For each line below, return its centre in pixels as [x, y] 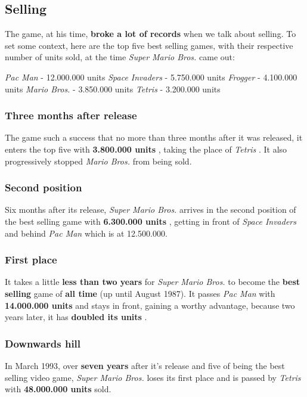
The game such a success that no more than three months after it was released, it [154, 137]
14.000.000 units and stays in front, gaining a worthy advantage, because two [150, 305]
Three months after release [71, 115]
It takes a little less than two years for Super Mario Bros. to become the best [153, 282]
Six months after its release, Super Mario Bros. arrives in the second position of [151, 210]
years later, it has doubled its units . [76, 317]
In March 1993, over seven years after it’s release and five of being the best [145, 365]
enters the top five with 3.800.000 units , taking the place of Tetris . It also [146, 149]
